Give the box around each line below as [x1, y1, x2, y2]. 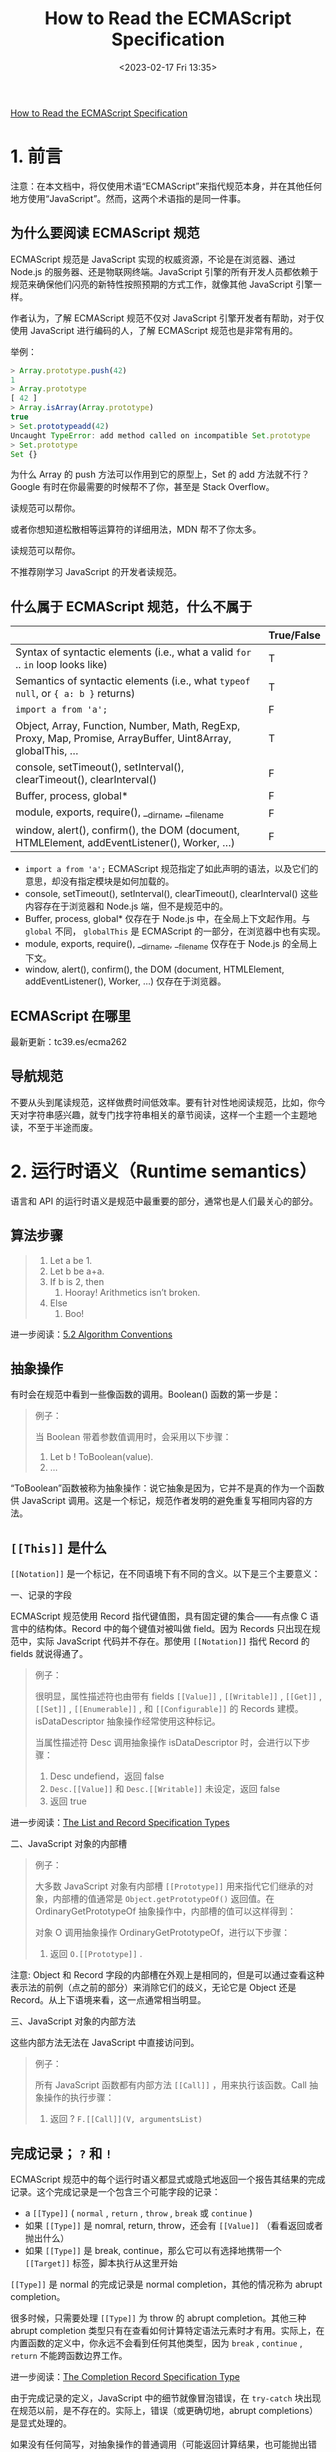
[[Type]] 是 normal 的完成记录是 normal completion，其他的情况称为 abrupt [10, 2278, 323, 2291]
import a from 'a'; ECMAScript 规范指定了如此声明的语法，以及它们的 [24, 863, 319, 875]
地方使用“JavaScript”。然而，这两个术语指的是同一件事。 [10, 192, 247, 204]
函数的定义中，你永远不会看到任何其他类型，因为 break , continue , [27, 2337, 303, 2349]
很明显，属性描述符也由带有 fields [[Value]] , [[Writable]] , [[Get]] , [34, 1690, 323, 1702]
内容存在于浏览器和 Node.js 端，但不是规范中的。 [24, 900, 229, 912]
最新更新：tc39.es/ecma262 [10, 1036, 128, 1048]
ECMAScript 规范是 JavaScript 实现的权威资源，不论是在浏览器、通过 [10, 253, 296, 265]
